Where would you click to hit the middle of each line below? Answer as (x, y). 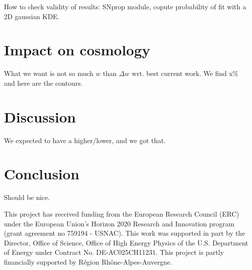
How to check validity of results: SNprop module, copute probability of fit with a (125, 6)
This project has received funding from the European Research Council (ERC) (122, 213)
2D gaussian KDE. (32, 16)
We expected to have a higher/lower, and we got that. (85, 140)
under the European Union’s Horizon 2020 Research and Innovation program (119, 223)
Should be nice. (27, 197)
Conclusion (42, 174)
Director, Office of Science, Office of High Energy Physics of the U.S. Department (126, 242)
